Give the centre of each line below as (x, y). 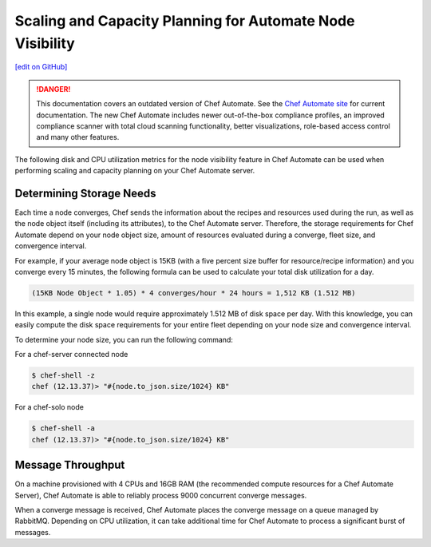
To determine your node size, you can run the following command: (124, 339)
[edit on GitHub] (41, 67)
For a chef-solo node (49, 407)
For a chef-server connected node (71, 355)
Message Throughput (70, 465)
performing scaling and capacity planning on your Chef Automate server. (135, 171)
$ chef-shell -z (63, 376)
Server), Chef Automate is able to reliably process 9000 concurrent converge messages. (161, 495)
